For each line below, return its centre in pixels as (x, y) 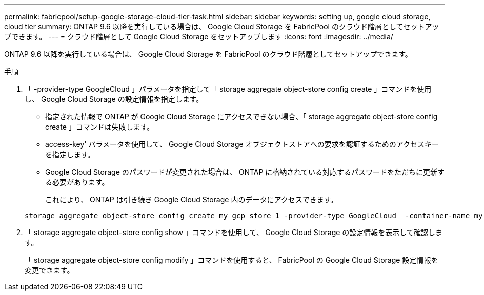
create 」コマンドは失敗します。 (100, 127)
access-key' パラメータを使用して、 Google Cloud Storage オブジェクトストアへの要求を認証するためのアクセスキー (242, 144)
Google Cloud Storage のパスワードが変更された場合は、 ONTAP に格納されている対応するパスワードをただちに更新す (245, 172)
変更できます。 (49, 270)
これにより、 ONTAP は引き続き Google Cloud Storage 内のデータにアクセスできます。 (191, 199)
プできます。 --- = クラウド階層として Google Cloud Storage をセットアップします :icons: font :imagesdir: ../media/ (199, 37)
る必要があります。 (77, 182)
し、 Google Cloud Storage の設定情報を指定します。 (114, 99)
